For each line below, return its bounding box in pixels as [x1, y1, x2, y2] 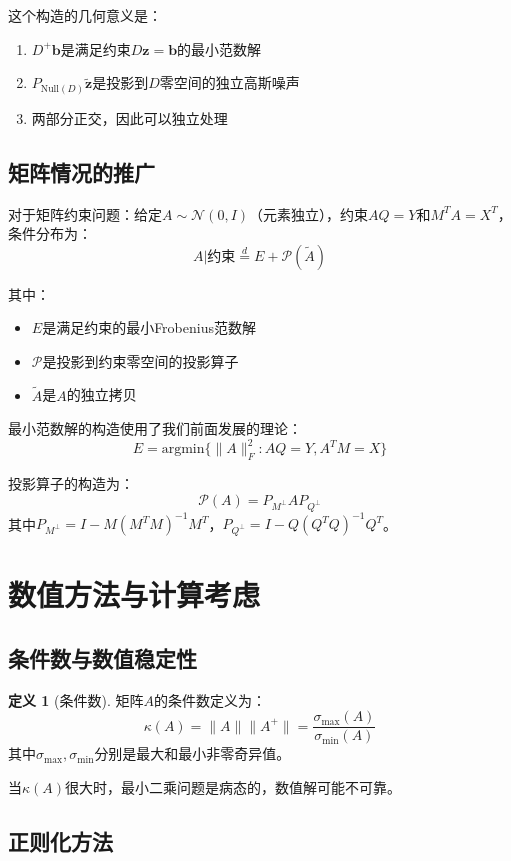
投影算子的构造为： [8, 473, 134, 494]
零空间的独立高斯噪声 [159, 72, 300, 93]
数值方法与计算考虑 [8, 574, 261, 615]
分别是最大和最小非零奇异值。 [94, 743, 291, 764]
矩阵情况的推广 [8, 156, 155, 187]
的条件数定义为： [154, 689, 267, 710]
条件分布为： [8, 223, 92, 244]
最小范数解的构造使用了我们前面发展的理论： [8, 418, 302, 439]
